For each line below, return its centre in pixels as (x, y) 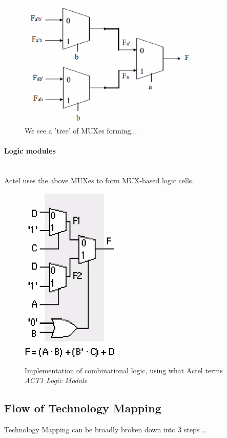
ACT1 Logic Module (56, 380)
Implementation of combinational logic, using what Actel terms (124, 370)
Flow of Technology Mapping (83, 408)
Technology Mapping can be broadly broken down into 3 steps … (106, 430)
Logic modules (30, 151)
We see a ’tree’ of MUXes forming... (81, 130)
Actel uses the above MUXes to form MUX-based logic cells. (99, 180)
